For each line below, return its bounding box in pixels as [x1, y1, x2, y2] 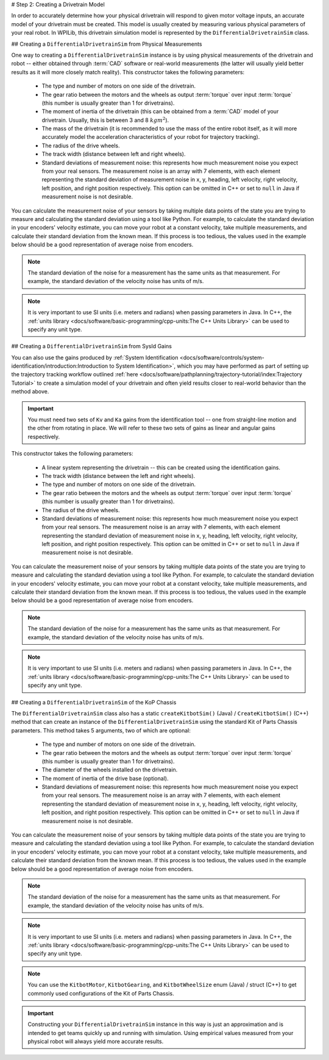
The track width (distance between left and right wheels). [41, 150, 186, 158]
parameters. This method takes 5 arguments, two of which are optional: [11, 726, 191, 734]
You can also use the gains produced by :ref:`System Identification [11, 354, 179, 361]
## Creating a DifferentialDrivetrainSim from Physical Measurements [11, 40, 202, 47]
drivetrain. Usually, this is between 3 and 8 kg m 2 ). [41, 116, 169, 124]
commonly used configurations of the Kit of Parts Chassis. [27, 989, 174, 997]
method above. [11, 388, 49, 395]
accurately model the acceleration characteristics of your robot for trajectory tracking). [41, 133, 260, 141]
